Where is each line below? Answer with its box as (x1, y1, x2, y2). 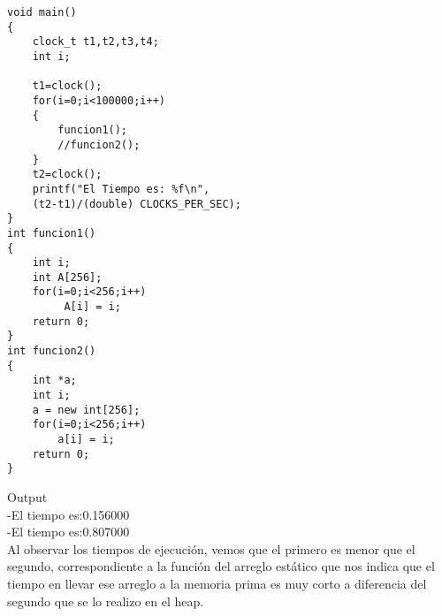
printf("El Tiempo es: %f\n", (32, 182, 210, 195)
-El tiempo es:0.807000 (7, 522, 130, 541)
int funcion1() (7, 226, 96, 240)
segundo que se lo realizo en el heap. (7, 591, 204, 610)
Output (7, 488, 48, 506)
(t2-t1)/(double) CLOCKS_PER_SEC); (32, 197, 241, 210)
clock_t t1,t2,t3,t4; (32, 35, 159, 49)
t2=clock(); (32, 168, 103, 181)
